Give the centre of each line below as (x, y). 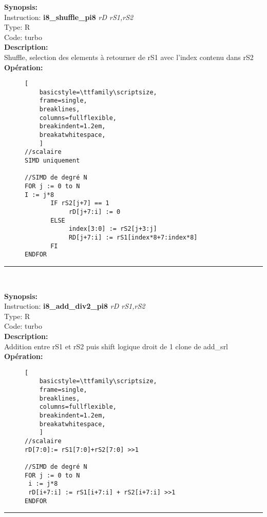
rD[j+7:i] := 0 (94, 212)
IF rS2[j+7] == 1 (80, 203)
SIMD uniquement (52, 161)
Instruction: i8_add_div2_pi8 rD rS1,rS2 (75, 306)
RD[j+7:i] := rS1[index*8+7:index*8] (133, 237)
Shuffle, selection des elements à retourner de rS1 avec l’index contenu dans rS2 (129, 57)
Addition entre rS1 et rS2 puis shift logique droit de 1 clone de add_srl (116, 346)
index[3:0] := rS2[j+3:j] (113, 229)
